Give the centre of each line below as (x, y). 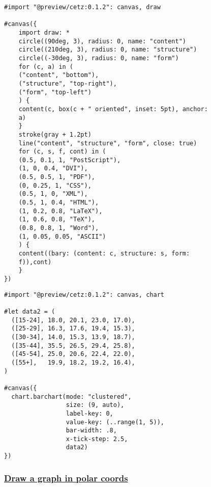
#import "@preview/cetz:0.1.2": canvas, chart (84, 294)
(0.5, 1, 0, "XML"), (53, 194)
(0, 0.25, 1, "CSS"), (55, 185)
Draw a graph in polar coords (66, 478)
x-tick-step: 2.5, (97, 439)
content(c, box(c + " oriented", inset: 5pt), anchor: (113, 109)
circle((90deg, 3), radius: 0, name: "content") (102, 41)
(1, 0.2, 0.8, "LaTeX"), (61, 211)
